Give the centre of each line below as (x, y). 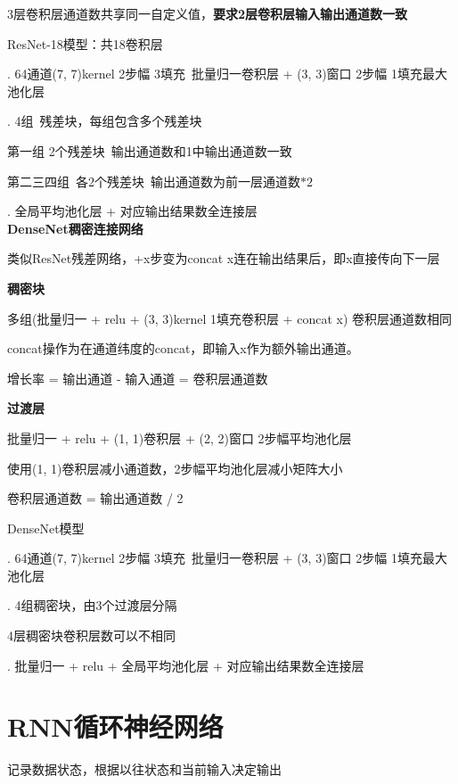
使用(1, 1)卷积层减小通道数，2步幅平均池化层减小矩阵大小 (175, 468)
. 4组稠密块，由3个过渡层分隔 (92, 605)
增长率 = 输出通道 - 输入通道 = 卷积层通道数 (138, 378)
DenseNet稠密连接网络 (75, 228)
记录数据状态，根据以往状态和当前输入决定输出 (144, 769)
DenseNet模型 (46, 528)
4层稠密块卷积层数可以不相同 (91, 635)
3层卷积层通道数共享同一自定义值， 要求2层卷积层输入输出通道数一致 (208, 13)
